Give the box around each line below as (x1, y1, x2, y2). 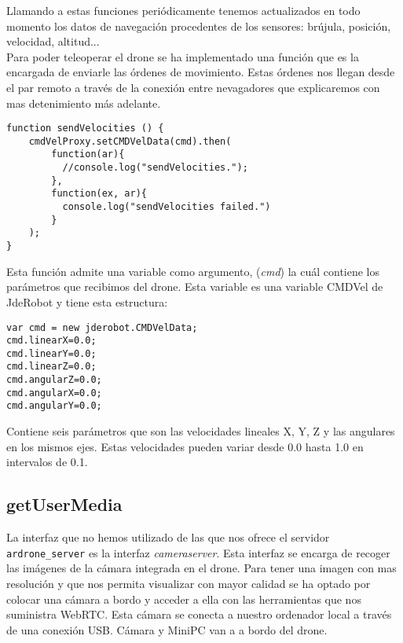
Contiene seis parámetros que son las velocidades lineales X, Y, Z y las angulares (6, 423, 395, 439)
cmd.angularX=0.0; (6, 387, 102, 399)
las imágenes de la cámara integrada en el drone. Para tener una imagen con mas (6, 560, 397, 576)
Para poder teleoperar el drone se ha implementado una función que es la (6, 48, 359, 64)
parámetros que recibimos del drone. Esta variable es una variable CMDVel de (6, 278, 383, 295)
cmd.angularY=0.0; (6, 400, 102, 412)
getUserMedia (6, 492, 123, 516)
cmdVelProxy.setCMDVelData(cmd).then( (28, 135, 232, 147)
